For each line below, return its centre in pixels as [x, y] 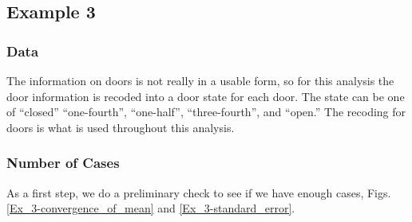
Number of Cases [63, 163]
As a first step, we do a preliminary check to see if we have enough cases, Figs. [199, 192]
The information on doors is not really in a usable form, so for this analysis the [200, 80]
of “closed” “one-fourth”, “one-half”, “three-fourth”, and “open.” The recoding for [206, 112]
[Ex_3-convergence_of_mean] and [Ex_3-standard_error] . [151, 208]
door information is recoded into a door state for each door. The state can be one [206, 96]
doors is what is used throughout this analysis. [121, 127]
